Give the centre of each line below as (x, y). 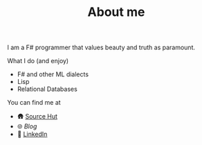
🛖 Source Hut (37, 117)
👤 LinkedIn (32, 134)
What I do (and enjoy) (38, 61)
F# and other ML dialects (53, 74)
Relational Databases (47, 89)
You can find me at (34, 103)
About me (116, 12)
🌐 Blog (27, 126)
